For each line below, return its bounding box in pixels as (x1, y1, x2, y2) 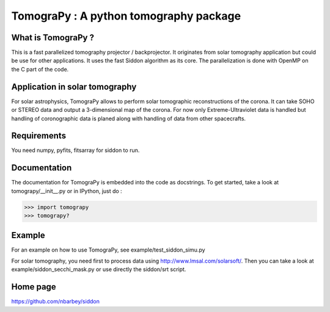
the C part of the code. (11, 65, 69, 73)
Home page (11, 281, 56, 292)
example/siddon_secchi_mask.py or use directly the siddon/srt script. (11, 266, 186, 273)
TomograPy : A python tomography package (11, 9, 241, 23)
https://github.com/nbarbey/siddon (11, 298, 100, 305)
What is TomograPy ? (11, 32, 95, 43)
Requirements (11, 131, 67, 141)
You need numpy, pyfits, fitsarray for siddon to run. (11, 147, 140, 154)
